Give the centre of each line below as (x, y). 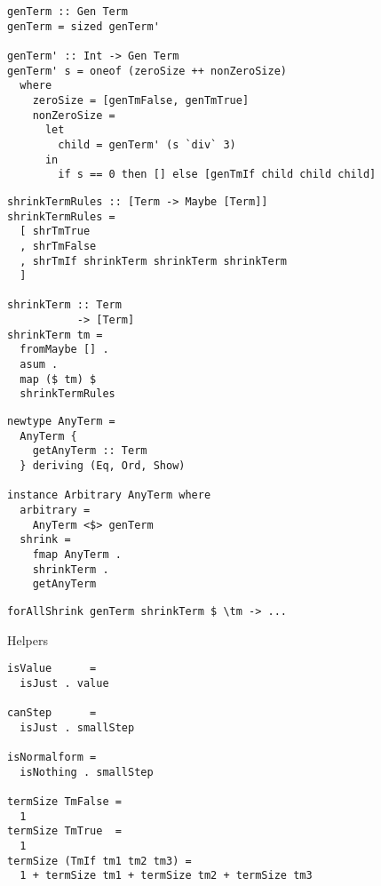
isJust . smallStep (77, 727)
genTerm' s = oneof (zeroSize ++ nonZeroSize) (147, 71)
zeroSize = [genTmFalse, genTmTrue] (141, 100)
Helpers (28, 639)
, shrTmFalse (58, 246)
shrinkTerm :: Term (64, 305)
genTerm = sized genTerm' (83, 26)
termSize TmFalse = (64, 802)
